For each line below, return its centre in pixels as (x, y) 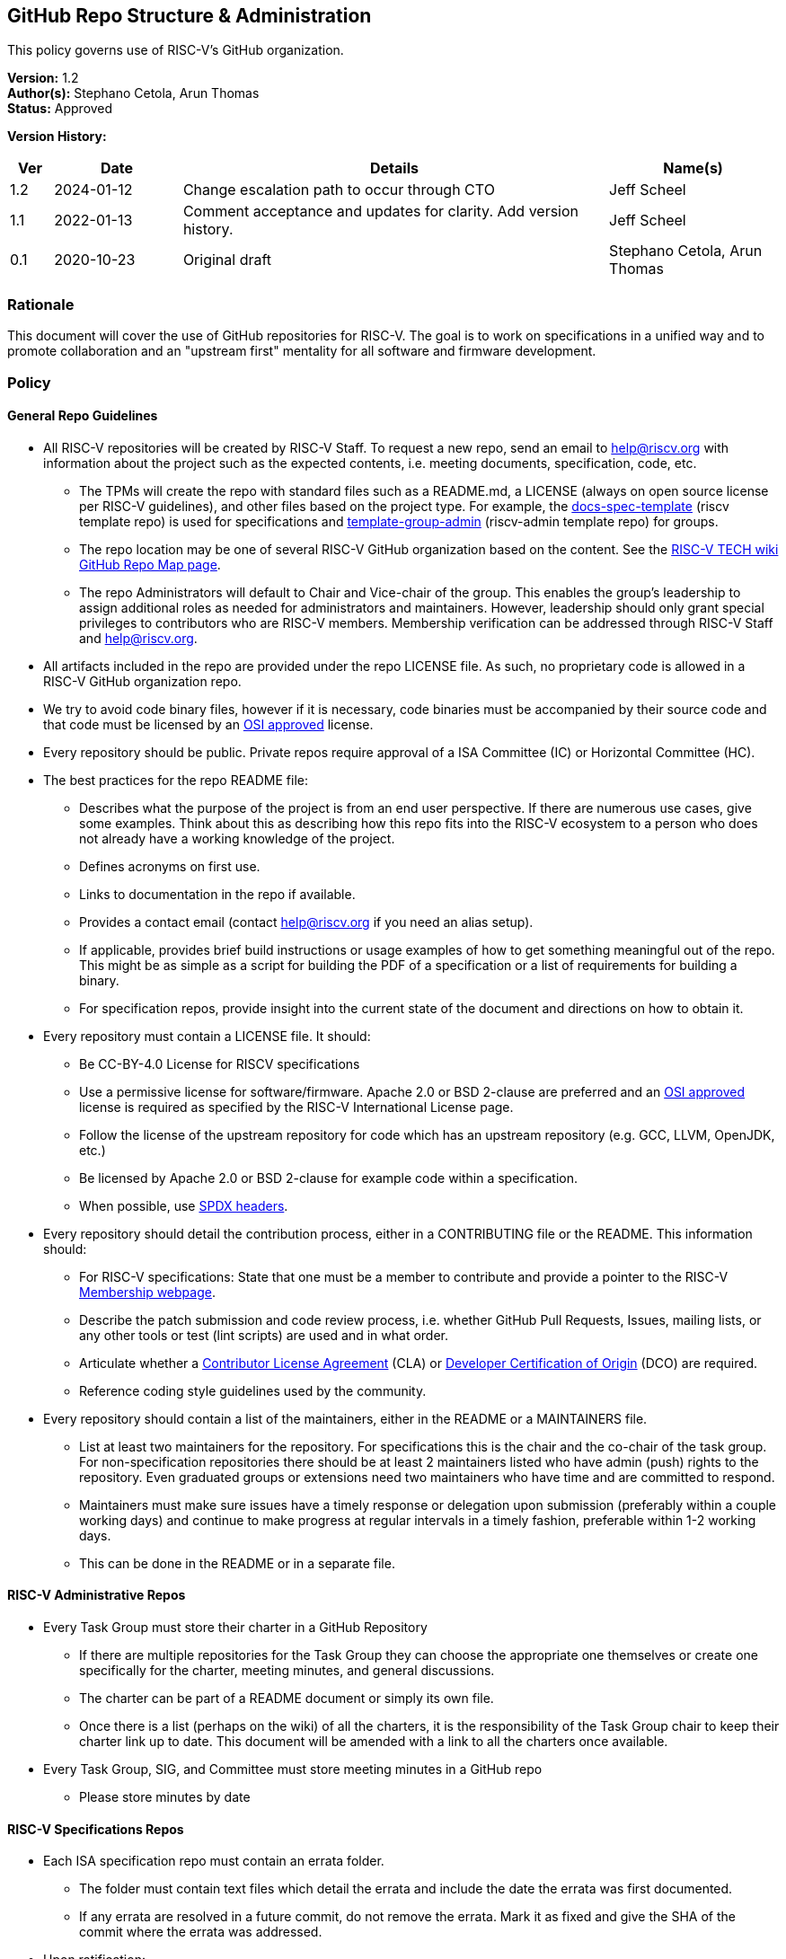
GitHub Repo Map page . (150, 564)
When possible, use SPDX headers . (184, 1205)
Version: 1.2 (43, 78)
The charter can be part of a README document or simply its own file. (287, 1698)
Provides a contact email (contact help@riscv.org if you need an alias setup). (306, 922)
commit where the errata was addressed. (201, 1932)
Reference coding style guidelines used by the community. (253, 1390)
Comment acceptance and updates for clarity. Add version (381, 212)
